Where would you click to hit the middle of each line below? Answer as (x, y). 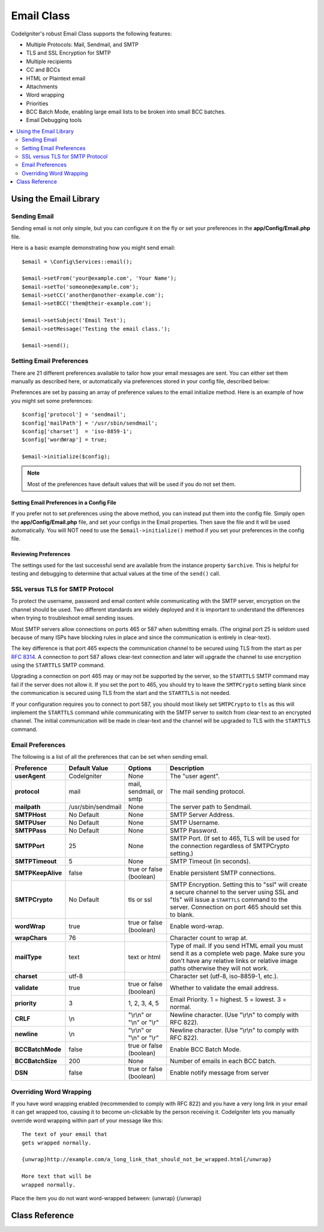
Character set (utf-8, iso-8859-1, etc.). (224, 976)
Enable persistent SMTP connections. (223, 873)
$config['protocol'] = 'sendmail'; (74, 415)
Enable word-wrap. (197, 926)
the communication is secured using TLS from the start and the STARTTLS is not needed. (121, 693)
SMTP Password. (194, 831)
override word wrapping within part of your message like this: (87, 1120)
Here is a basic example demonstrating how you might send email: (93, 248)
